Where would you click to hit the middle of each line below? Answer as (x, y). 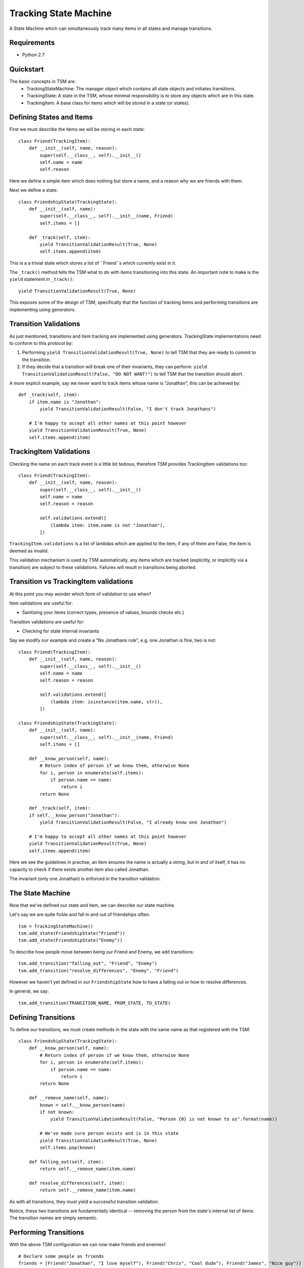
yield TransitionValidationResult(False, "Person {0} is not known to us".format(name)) (164, 1119)
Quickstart (27, 69)
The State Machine (40, 893)
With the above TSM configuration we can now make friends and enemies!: (88, 1245)
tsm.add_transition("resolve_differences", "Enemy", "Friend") (99, 971)
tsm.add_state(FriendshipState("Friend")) (72, 934)
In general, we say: (29, 991)
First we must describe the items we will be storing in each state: (77, 129)
